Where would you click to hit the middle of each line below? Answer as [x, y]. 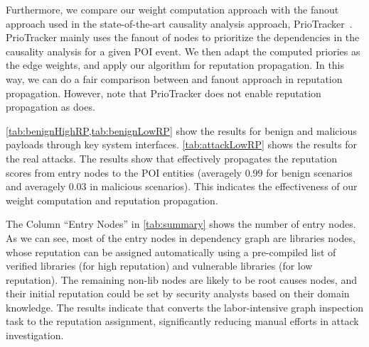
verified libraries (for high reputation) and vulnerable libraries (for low [159, 266]
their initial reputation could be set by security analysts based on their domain [178, 293]
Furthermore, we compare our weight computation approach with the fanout [172, 9]
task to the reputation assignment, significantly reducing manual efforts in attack [182, 321]
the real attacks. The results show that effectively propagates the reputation [172, 158]
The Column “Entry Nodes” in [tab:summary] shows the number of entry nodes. [181, 224]
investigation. [35, 335]
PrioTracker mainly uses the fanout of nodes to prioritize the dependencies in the [183, 37]
